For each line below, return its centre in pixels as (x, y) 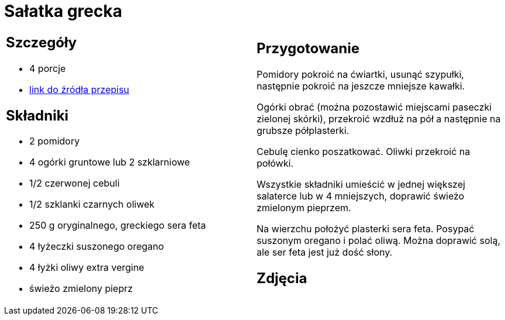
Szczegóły (41, 42)
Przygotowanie (308, 48)
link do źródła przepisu (79, 89)
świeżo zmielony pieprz (81, 289)
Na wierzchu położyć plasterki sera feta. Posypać (366, 228)
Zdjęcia (282, 278)
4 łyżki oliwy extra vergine (87, 268)
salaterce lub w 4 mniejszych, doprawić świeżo (361, 196)
